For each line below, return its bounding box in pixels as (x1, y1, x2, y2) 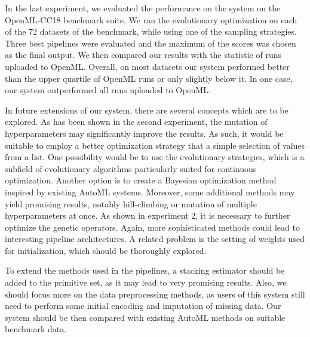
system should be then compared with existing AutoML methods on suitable (5, 311, 286, 323)
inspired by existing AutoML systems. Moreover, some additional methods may (5, 185, 295, 198)
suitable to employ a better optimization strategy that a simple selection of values (5, 139, 305, 151)
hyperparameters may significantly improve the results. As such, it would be (5, 127, 284, 139)
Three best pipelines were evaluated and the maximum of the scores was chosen (5, 36, 296, 49)
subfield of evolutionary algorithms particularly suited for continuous (5, 162, 257, 174)
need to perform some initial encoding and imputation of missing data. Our (5, 299, 281, 312)
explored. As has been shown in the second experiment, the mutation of (5, 115, 268, 128)
